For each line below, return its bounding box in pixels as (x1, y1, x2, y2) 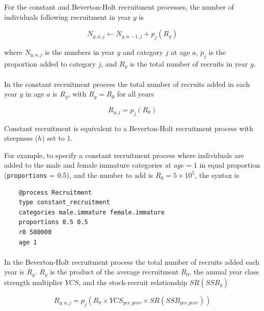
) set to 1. (42, 133, 73, 143)
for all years (117, 88, 154, 99)
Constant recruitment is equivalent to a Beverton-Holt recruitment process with (4, 122, 253, 133)
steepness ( (4, 133, 38, 143)
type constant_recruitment (18, 199, 110, 206)
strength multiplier (4, 276, 63, 287)
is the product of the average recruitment (50, 266, 179, 277)
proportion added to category (4, 58, 96, 69)
